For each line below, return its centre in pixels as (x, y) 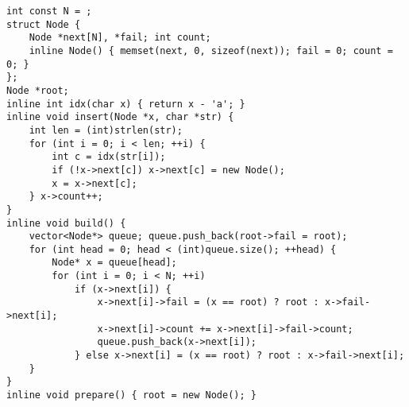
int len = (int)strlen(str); (106, 130)
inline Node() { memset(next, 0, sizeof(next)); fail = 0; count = (211, 50)
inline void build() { (66, 223)
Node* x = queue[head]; (114, 263)
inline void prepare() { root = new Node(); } (131, 395)
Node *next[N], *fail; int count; (120, 38)
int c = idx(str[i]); (109, 157)
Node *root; (38, 90)
